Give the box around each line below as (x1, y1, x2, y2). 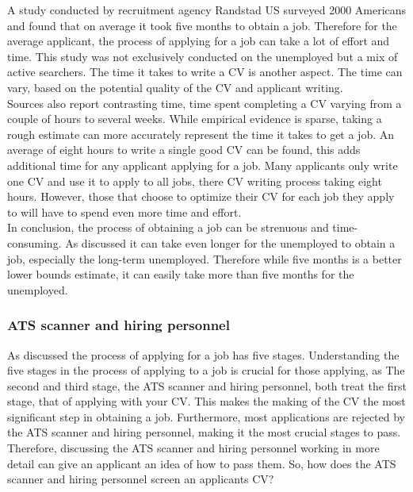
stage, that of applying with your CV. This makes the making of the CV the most (7, 393, 406, 409)
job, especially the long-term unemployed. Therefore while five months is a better (7, 250, 402, 267)
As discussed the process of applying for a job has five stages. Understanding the (7, 346, 400, 363)
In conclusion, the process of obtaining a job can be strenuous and (7, 219, 329, 236)
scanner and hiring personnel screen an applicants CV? (7, 471, 274, 487)
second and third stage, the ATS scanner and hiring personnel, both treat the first (7, 377, 407, 394)
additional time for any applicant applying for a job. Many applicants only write (7, 156, 398, 173)
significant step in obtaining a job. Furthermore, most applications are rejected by (7, 408, 406, 425)
